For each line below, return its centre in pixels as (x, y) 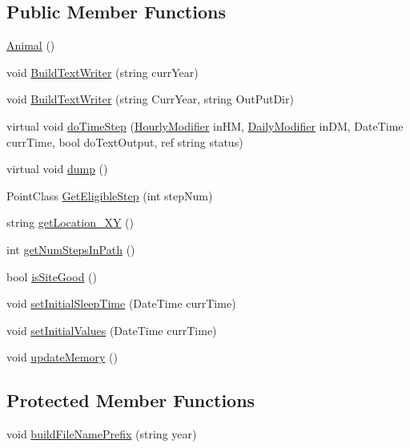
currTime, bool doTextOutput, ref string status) (125, 141)
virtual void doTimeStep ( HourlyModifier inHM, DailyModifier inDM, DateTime (205, 125)
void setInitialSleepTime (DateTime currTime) (121, 303)
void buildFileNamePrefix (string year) (102, 434)
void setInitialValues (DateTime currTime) (112, 330)
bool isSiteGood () (52, 276)
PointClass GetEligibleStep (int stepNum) (110, 195)
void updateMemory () (62, 357)
